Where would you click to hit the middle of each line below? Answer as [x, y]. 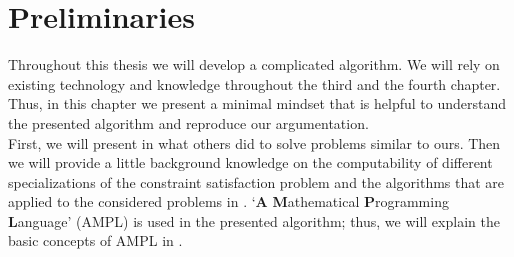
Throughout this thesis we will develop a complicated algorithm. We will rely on [254, 64]
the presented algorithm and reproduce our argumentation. [188, 122]
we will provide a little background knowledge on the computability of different [250, 162]
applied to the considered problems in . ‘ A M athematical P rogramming [228, 201]
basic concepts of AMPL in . [95, 240]
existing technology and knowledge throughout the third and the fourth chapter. [254, 83]
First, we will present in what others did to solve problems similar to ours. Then [254, 142]
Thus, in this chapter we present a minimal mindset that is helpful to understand [257, 103]
